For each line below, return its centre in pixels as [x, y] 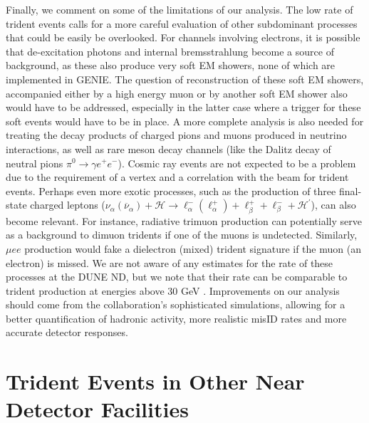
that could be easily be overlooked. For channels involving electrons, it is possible [183, 37]
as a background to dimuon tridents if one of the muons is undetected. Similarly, [182, 235]
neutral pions [35, 163]
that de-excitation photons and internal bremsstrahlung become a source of [170, 51]
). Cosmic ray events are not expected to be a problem [237, 163]
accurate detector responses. [67, 332]
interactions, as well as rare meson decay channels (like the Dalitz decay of [168, 148]
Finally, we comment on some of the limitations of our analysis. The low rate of [180, 9]
